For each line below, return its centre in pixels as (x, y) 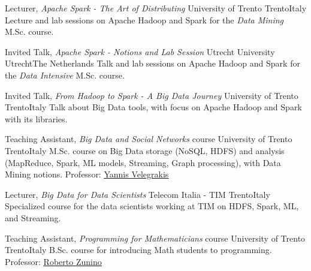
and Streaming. (33, 217)
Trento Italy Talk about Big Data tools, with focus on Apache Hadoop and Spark (153, 107)
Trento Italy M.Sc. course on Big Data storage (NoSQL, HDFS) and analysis (145, 150)
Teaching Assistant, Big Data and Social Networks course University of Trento (149, 139)
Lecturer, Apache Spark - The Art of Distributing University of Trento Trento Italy (156, 8)
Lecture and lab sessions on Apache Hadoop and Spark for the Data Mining (144, 19)
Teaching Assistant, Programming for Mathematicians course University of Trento (155, 238)
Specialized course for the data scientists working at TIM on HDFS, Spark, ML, (152, 206)
